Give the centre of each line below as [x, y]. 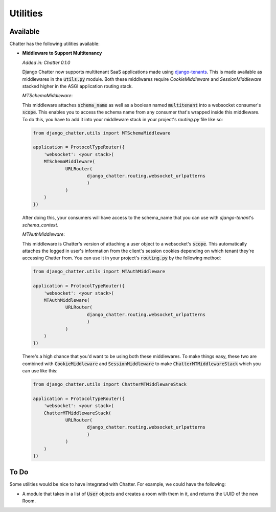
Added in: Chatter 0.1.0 [46, 62]
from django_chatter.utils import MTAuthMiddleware [99, 272]
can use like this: [40, 371]
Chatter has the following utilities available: [54, 44]
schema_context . [40, 225]
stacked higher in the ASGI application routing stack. [77, 86]
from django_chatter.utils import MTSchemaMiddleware [102, 133]
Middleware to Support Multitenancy [62, 53]
